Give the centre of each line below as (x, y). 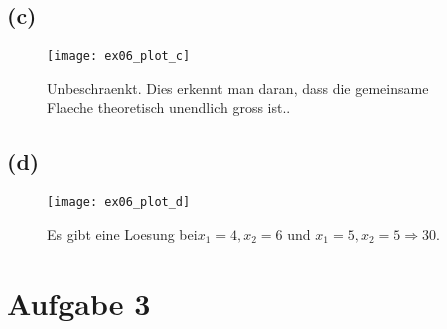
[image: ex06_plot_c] (119, 56)
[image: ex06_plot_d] (119, 202)
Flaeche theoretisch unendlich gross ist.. (169, 107)
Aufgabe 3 (79, 302)
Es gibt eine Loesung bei (122, 233)
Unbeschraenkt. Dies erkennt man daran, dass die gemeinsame (238, 87)
